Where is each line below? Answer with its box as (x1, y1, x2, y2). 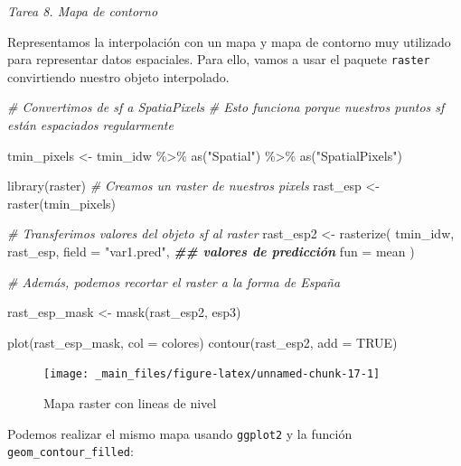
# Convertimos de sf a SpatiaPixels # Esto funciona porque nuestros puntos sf (7, 98, 445, 116)
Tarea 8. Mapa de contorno (7, 2, 158, 20)
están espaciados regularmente (7, 116, 174, 135)
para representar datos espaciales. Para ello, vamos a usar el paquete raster (7, 50, 430, 69)
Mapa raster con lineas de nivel (43, 394, 217, 413)
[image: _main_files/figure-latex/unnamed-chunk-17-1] (43, 368, 381, 381)
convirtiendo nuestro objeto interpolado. (7, 67, 230, 86)
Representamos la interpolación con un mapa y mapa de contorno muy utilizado (7, 32, 451, 51)
